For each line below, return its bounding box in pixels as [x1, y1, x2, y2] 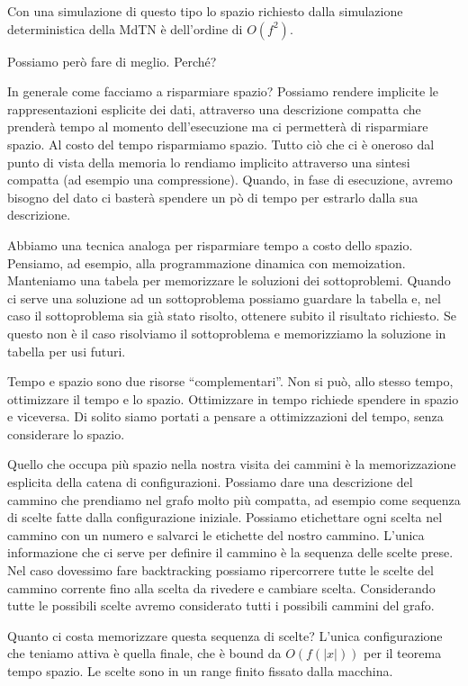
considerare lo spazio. [7, 424, 125, 443]
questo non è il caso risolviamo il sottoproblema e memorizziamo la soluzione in [7, 323, 446, 342]
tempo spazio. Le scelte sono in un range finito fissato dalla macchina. [7, 662, 393, 680]
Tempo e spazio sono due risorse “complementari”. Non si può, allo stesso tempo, [7, 372, 454, 391]
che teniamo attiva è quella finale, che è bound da [7, 644, 282, 663]
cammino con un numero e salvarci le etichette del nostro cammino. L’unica [7, 525, 425, 544]
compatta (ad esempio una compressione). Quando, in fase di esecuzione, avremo [7, 170, 453, 189]
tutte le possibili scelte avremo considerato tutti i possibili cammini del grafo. [7, 596, 435, 615]
